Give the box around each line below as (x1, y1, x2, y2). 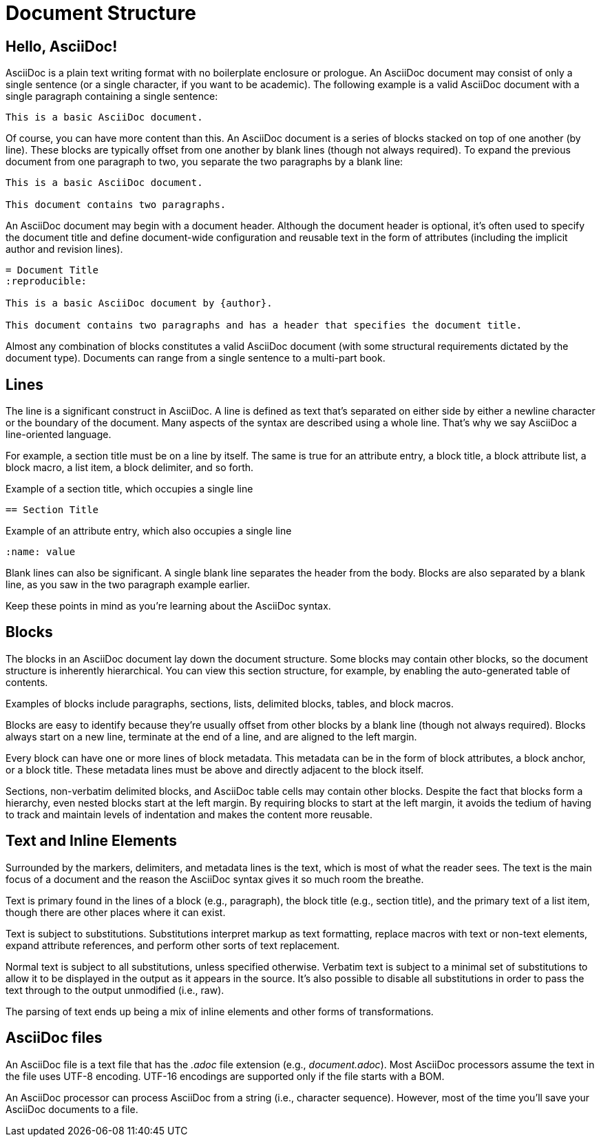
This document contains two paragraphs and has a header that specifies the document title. (6, 320, 523, 331)
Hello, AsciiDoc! (6, 37, 118, 55)
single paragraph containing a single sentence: (6, 90, 218, 103)
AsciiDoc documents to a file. (6, 1103, 138, 1115)
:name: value (6, 546, 76, 558)
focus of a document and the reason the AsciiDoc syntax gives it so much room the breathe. (6, 873, 424, 885)
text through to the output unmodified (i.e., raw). (6, 984, 224, 996)
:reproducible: (6, 276, 87, 287)
